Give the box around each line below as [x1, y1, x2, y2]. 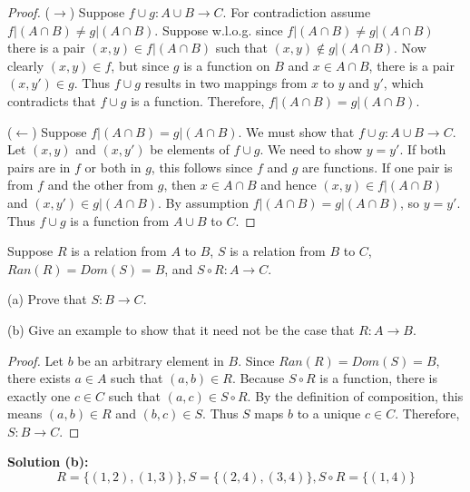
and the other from [47, 175, 154, 194]
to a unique [297, 404, 361, 423]
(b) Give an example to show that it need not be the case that [7, 320, 355, 339]
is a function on [183, 55, 270, 74]
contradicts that [7, 91, 96, 110]
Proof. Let [7, 350, 64, 369]
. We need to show [259, 140, 362, 159]
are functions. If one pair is [302, 157, 453, 176]
